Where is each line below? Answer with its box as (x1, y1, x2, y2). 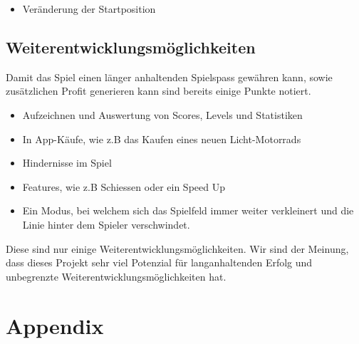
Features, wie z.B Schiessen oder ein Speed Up (22, 179, 225, 194)
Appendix (6, 311, 104, 340)
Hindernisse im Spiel (22, 155, 112, 170)
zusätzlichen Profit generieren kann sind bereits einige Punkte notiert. (6, 83, 311, 98)
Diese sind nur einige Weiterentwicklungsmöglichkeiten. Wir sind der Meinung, (6, 241, 349, 256)
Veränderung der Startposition (22, 1, 156, 16)
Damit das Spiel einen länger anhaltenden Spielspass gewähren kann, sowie (6, 69, 333, 84)
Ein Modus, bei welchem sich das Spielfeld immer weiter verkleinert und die (22, 203, 354, 218)
